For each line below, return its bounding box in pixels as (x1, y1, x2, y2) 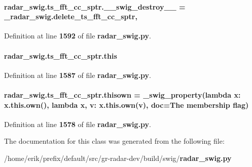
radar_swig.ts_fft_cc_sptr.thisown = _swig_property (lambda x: (4, 89, 241, 100)
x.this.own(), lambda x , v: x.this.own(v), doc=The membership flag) (4, 99, 249, 110)
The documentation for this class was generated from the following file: (4, 136, 225, 146)
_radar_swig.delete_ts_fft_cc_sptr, (4, 11, 137, 22)
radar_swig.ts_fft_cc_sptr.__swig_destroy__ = (4, 1, 186, 12)
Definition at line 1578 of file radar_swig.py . (4, 118, 152, 129)
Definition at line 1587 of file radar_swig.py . (4, 69, 152, 80)
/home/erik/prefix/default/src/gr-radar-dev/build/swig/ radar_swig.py (4, 152, 232, 163)
